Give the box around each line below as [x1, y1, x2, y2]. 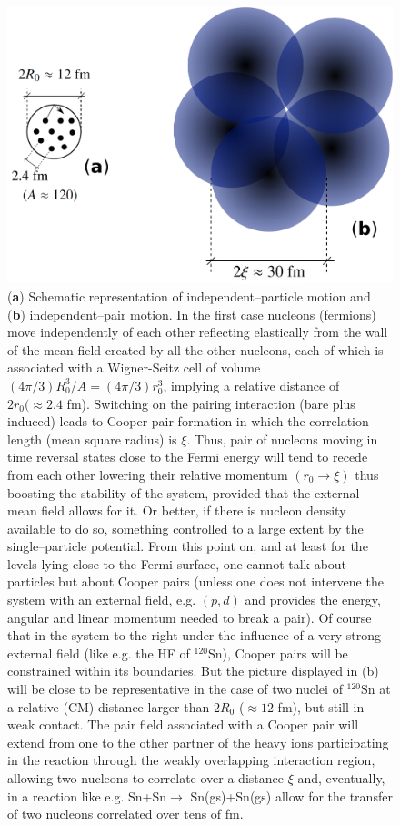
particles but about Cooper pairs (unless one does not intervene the [7, 572, 384, 591]
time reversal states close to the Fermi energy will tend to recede [7, 447, 368, 466]
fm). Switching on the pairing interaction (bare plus [66, 393, 355, 413]
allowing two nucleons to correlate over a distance [7, 769, 284, 787]
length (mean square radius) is [7, 429, 177, 448]
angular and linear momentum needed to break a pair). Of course [7, 607, 372, 627]
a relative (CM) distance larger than [7, 697, 210, 716]
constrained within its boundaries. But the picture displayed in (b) [7, 661, 379, 680]
